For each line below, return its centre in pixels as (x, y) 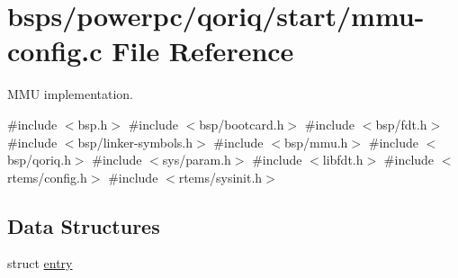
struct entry (40, 263)
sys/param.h (197, 160)
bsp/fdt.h (401, 124)
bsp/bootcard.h (242, 124)
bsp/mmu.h (316, 142)
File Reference (203, 51)
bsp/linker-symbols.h (135, 142)
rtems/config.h (47, 177)
